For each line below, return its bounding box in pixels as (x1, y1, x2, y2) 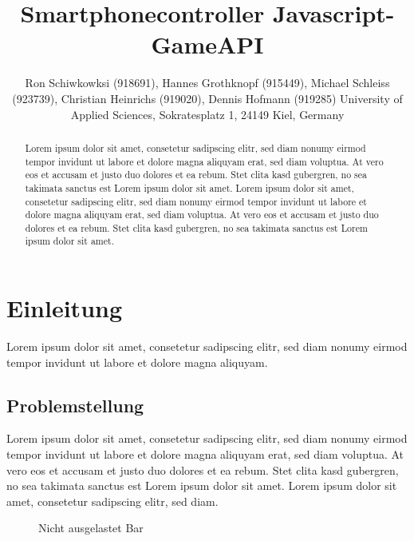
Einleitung (6, 292, 123, 324)
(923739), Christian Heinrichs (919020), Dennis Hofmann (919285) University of (12, 90, 403, 106)
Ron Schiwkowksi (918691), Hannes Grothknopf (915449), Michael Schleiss (25, 74, 390, 91)
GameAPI (151, 28, 264, 61)
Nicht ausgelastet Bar (38, 519, 144, 536)
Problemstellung (6, 392, 144, 417)
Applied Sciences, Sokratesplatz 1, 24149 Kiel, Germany (70, 105, 345, 122)
